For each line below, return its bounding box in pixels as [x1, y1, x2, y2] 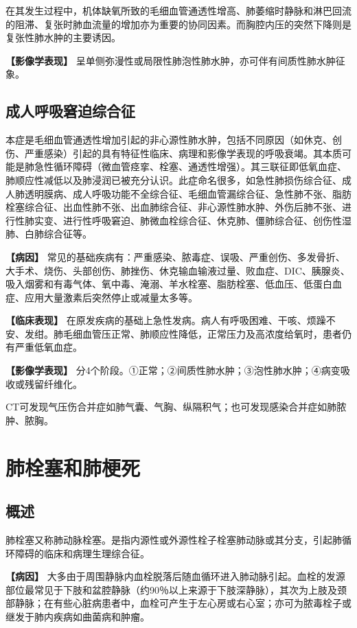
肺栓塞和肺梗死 [5, 453, 141, 481]
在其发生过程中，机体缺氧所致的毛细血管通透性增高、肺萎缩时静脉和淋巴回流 [5, 3, 352, 17]
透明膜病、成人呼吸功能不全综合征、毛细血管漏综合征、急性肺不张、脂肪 [24, 186, 352, 200]
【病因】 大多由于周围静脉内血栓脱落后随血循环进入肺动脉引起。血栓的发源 [5, 569, 345, 583]
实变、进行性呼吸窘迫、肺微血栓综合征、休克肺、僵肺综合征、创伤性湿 [34, 213, 352, 227]
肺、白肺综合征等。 [5, 226, 92, 241]
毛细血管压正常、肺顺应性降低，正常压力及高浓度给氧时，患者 [62, 326, 342, 340]
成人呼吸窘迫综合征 [5, 100, 135, 121]
